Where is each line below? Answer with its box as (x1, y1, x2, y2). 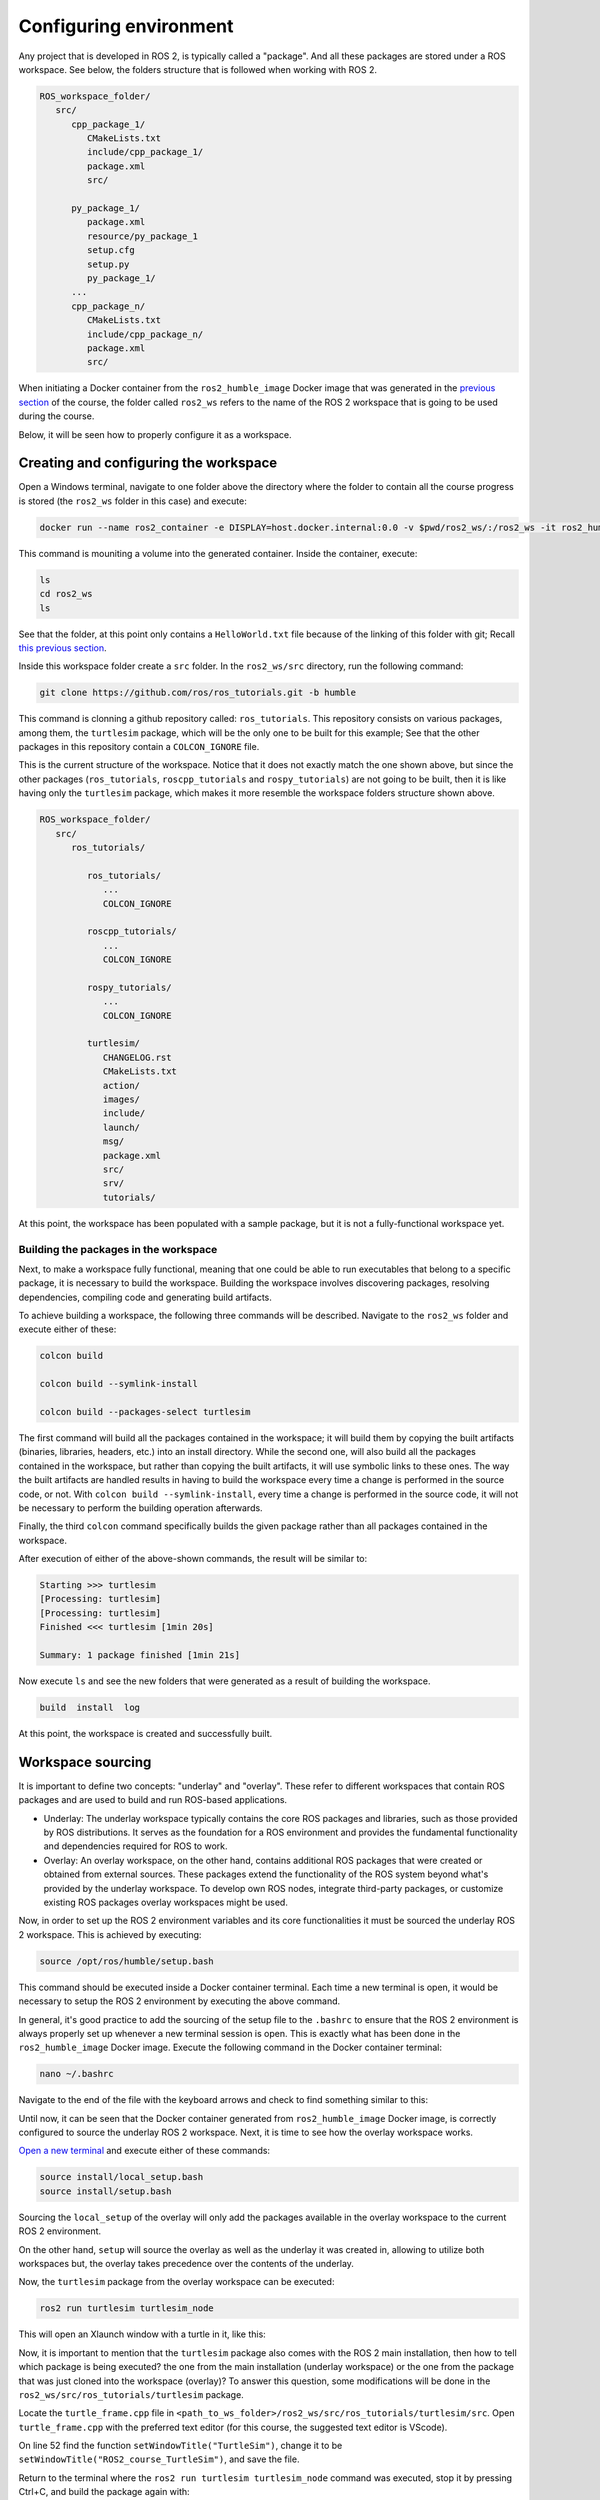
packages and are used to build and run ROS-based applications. (18, 1794, 288, 1806)
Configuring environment (18, 15, 234, 37)
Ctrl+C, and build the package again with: (18, 2486, 190, 2498)
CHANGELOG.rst (102, 1051, 172, 1063)
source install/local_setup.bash (39, 2171, 204, 2183)
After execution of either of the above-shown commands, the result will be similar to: (18, 1553, 368, 1565)
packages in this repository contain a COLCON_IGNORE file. (18, 741, 260, 753)
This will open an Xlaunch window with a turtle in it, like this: (18, 2328, 267, 2340)
